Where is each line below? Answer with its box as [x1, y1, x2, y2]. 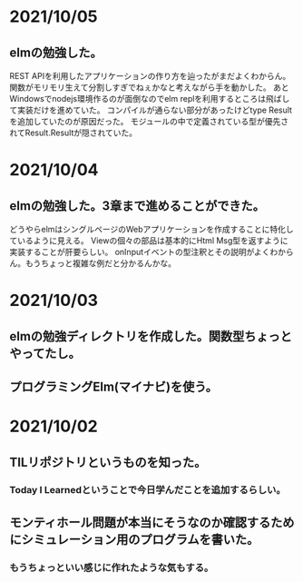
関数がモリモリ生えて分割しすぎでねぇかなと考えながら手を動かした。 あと [9, 82, 289, 93]
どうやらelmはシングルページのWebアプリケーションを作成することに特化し [9, 224, 295, 234]
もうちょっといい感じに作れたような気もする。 [9, 561, 214, 574]
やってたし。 [9, 345, 81, 360]
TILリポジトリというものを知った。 [9, 454, 207, 469]
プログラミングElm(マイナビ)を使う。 [9, 379, 218, 394]
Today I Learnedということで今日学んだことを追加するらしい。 [9, 484, 286, 497]
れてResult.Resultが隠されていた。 [9, 127, 138, 138]
